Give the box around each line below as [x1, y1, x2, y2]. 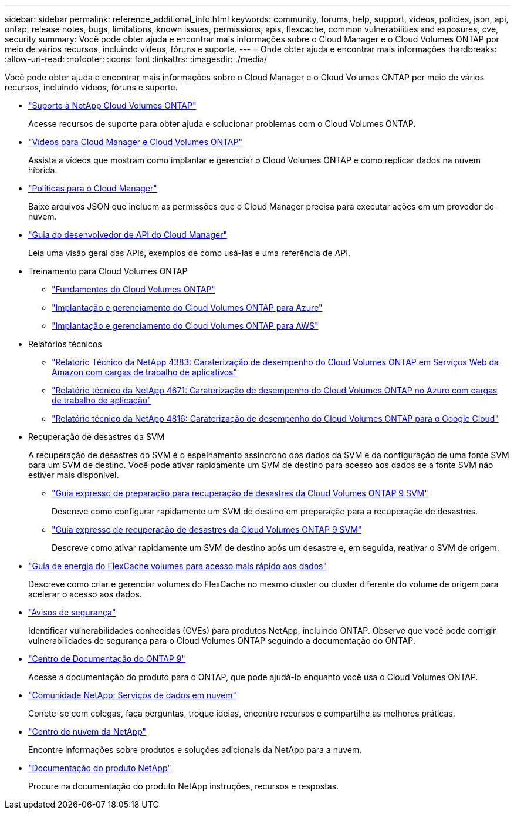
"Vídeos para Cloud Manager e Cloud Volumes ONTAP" [28, 137, 242, 147]
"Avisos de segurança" [28, 607, 116, 617]
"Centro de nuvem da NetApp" [28, 726, 147, 736]
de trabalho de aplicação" [52, 395, 151, 405]
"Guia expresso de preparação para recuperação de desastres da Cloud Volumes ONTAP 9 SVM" [52, 488, 428, 498]
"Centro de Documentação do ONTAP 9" [28, 654, 185, 664]
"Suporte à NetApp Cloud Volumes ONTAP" [28, 100, 197, 110]
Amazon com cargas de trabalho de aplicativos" [52, 367, 238, 377]
